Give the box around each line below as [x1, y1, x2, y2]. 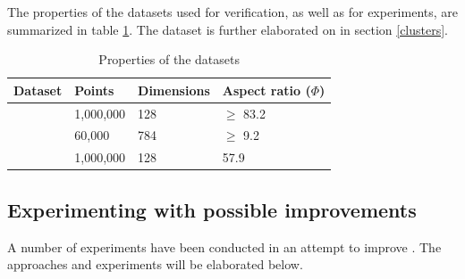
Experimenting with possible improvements [7, 195, 417, 223]
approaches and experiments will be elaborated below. [7, 255, 303, 274]
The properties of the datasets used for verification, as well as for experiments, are [7, 3, 458, 21]
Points [74, 80, 114, 99]
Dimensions [138, 80, 210, 99]
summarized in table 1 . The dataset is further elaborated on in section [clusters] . [7, 20, 449, 38]
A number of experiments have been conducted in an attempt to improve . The [7, 237, 442, 256]
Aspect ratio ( [222, 80, 311, 99]
